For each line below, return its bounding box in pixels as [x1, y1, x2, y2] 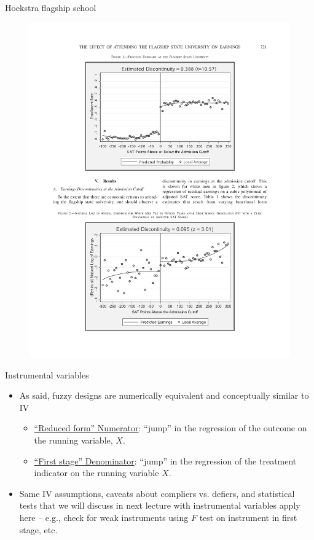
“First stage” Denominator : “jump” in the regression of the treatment [34, 454, 297, 467]
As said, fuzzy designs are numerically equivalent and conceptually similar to [19, 389, 309, 402]
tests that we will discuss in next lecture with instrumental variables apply [19, 499, 300, 512]
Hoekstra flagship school [5, 1, 96, 14]
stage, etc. [19, 523, 58, 536]
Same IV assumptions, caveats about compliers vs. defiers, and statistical [19, 487, 295, 499]
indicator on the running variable [34, 466, 159, 479]
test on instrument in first [199, 511, 297, 523]
